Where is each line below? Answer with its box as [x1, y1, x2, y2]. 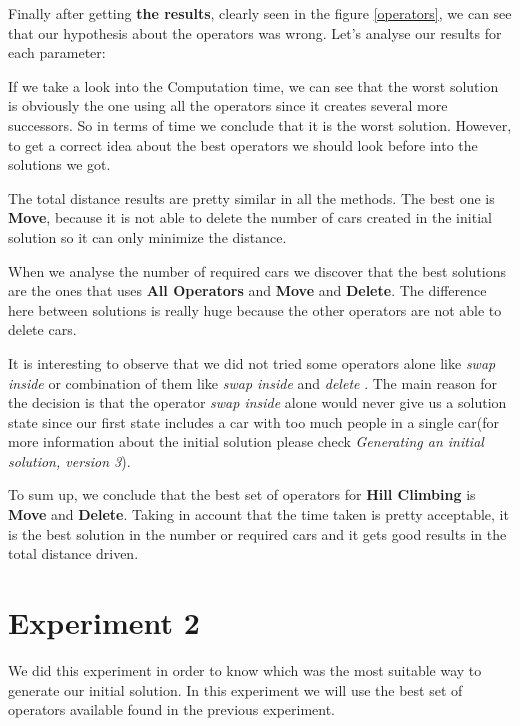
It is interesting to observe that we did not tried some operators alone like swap [8, 352, 496, 373]
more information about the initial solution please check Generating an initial [8, 431, 484, 452]
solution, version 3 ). [8, 450, 131, 471]
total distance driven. [8, 543, 139, 564]
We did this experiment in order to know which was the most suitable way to [8, 659, 482, 680]
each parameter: [8, 42, 106, 63]
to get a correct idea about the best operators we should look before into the [8, 134, 478, 155]
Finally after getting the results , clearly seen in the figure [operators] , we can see [8, 3, 512, 23]
